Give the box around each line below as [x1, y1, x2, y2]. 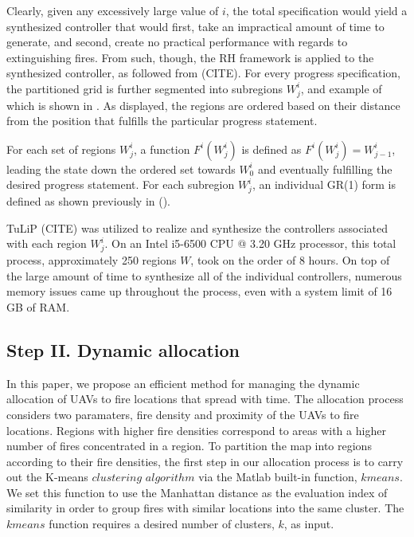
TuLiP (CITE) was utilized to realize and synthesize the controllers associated [6, 219, 389, 236]
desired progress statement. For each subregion [6, 176, 235, 193]
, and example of [300, 80, 382, 96]
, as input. [283, 515, 334, 532]
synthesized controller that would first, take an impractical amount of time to [6, 18, 385, 34]
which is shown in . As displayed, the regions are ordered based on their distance [6, 96, 400, 113]
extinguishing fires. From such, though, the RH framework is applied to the [6, 49, 374, 65]
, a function [134, 140, 190, 157]
